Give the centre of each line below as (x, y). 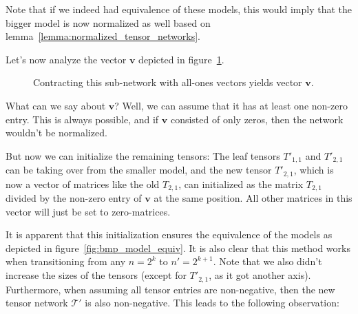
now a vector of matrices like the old (83, 184)
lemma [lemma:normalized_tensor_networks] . (103, 36)
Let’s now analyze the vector (66, 59)
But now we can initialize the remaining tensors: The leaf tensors (143, 155)
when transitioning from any (66, 261)
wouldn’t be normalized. (56, 133)
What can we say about (56, 105)
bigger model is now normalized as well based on (108, 22)
